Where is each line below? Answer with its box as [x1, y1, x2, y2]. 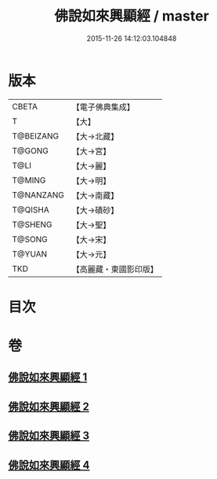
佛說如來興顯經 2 [8, 400, 90, 413]
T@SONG [12, 234, 49, 245]
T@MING [12, 175, 46, 186]
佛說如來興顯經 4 [8, 458, 90, 472]
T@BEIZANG [12, 131, 60, 142]
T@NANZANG [12, 190, 65, 201]
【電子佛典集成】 [71, 101, 136, 112]
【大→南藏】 [71, 190, 119, 201]
